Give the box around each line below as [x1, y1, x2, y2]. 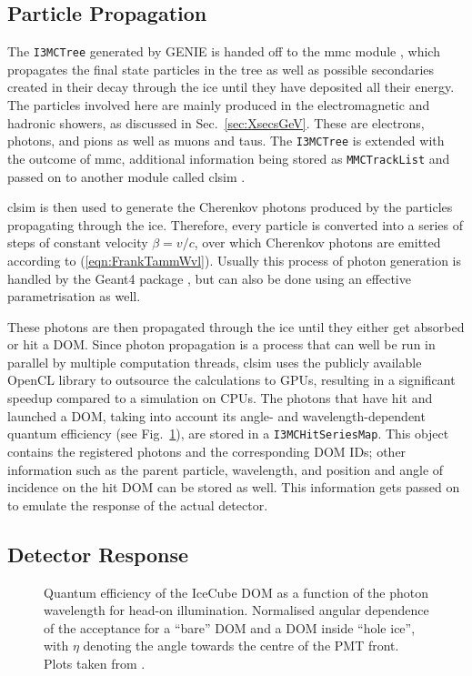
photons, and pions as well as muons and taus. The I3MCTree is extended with [7, 131, 445, 150]
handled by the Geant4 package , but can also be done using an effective [7, 268, 411, 288]
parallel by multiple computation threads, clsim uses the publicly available [7, 352, 422, 371]
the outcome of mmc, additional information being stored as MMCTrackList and [7, 148, 450, 167]
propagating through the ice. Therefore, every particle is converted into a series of [7, 215, 464, 234]
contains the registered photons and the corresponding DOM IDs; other [7, 441, 407, 460]
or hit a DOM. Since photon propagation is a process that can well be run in [7, 335, 436, 354]
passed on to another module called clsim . [7, 166, 246, 186]
